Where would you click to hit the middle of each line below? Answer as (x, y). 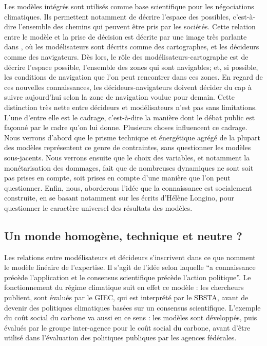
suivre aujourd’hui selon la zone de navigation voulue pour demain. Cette (120, 97)
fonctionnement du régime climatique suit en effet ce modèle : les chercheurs (124, 287)
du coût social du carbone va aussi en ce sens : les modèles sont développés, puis (131, 317)
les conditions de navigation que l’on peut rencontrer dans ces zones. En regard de (133, 77)
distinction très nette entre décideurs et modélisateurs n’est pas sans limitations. (131, 107)
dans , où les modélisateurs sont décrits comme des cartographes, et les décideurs (132, 47)
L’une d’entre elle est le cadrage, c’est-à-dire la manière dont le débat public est (130, 117)
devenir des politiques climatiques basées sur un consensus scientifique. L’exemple (132, 307)
